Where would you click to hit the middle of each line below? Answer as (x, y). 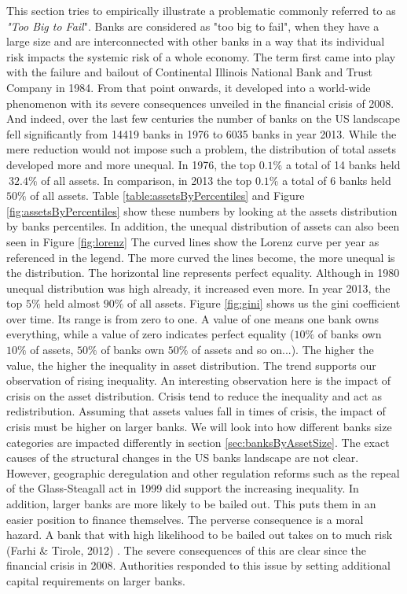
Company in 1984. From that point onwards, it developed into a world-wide (189, 87)
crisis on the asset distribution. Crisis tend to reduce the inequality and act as (194, 395)
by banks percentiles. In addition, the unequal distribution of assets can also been (203, 226)
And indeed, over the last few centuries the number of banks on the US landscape (203, 118)
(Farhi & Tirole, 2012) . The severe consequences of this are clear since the (187, 550)
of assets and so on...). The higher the (282, 350)
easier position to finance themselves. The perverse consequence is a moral (185, 519)
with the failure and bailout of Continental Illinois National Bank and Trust (190, 72)
